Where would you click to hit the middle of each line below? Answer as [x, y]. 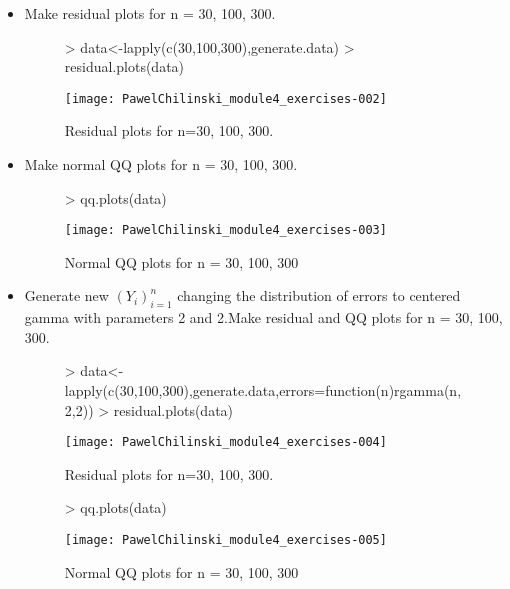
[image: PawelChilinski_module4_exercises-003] [225, 230]
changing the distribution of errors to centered [319, 295]
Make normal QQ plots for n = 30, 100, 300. [161, 164]
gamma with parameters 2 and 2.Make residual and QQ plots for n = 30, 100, [263, 317]
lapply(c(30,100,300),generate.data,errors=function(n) [229, 390]
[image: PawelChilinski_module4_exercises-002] [225, 98]
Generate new [66, 295]
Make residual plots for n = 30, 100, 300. [150, 13]
